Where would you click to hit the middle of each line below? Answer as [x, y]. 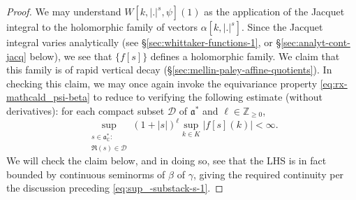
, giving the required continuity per [268, 174]
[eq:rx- [334, 83]
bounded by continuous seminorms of [86, 174]
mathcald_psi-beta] [48, 97]
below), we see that [71, 56]
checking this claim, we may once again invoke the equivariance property [162, 83]
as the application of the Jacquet [274, 11]
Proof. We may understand [64, 11]
